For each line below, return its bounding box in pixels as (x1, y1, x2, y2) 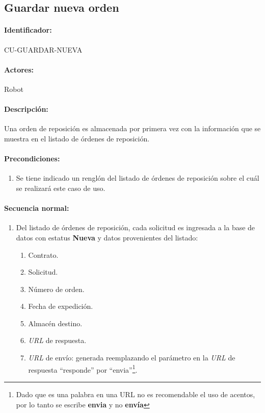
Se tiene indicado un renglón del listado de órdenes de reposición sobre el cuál (16, 173, 259, 183)
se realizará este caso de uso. (16, 182, 105, 193)
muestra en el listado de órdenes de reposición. (4, 133, 150, 143)
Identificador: (4, 25, 52, 35)
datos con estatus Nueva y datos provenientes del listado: (16, 232, 198, 242)
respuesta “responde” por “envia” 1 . (28, 362, 138, 375)
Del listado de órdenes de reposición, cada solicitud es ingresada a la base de (16, 222, 255, 233)
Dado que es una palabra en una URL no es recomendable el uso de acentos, (16, 388, 255, 399)
